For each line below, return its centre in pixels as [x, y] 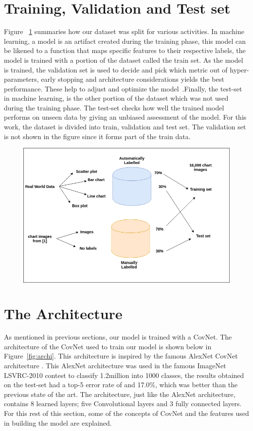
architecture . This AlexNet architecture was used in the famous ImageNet [115, 365]
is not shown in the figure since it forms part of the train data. [97, 136]
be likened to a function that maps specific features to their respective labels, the [125, 50]
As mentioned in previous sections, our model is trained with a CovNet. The [118, 337]
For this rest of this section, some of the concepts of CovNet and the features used [126, 413]
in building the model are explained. [58, 422]
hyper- [239, 69]
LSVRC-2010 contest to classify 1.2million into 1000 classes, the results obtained [124, 375]
